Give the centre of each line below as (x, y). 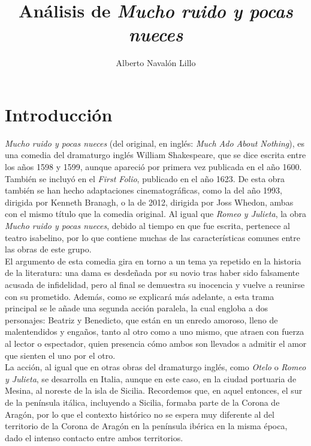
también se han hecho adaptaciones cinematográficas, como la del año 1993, (144, 190)
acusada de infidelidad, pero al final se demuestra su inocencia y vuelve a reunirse (155, 284)
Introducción (59, 114)
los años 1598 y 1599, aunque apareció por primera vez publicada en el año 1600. (153, 167)
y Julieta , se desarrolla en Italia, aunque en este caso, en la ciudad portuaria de (151, 378)
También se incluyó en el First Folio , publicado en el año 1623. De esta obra (145, 178)
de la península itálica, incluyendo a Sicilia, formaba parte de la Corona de (142, 402)
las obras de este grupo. (48, 249)
